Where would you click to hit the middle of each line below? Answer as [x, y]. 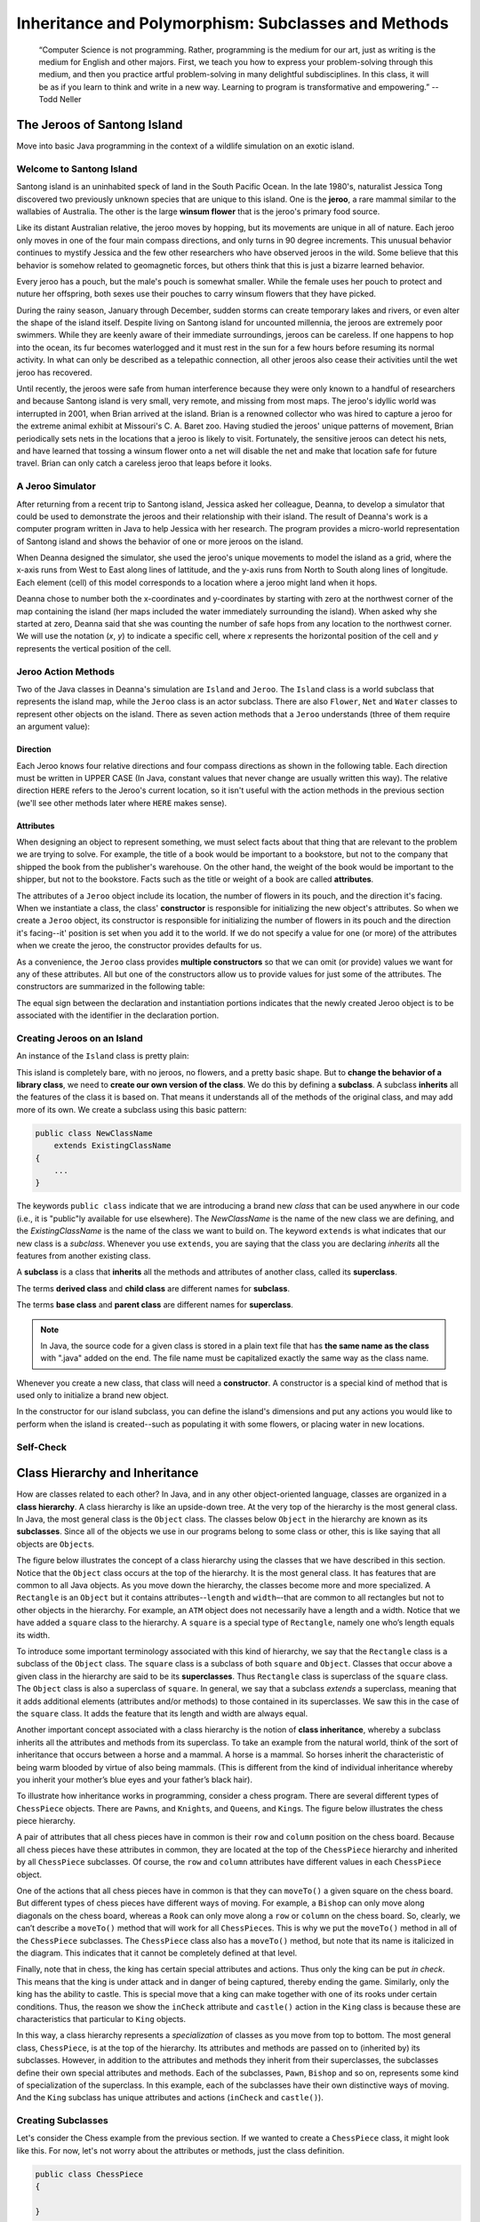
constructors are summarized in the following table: [111, 987]
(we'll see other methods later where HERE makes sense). [122, 803]
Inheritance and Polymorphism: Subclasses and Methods [232, 23]
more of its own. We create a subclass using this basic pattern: [132, 1109]
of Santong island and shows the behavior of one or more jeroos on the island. [160, 541]
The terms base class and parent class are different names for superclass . [155, 1305]
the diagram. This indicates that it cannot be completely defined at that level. [157, 1953]
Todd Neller [60, 100]
